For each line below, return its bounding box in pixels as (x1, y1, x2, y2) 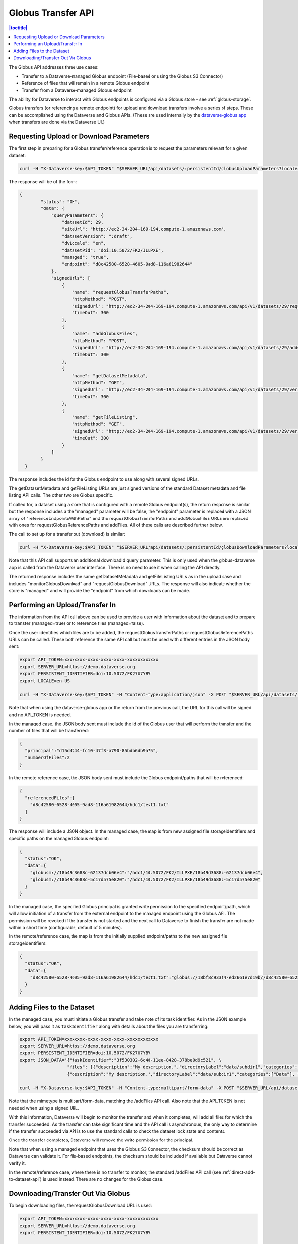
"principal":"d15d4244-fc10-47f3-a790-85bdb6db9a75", (25, 748, 159, 753)
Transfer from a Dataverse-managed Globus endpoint (21, 87, 132, 93)
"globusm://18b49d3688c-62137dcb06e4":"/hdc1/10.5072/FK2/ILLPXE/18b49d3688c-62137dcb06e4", (30, 870, 263, 875)
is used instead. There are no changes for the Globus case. (42, 1176, 164, 1182)
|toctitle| (9, 25, 28, 31)
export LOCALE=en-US (19, 678, 70, 684)
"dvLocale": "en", (61, 240, 106, 246)
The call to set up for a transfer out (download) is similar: (9, 531, 126, 537)
